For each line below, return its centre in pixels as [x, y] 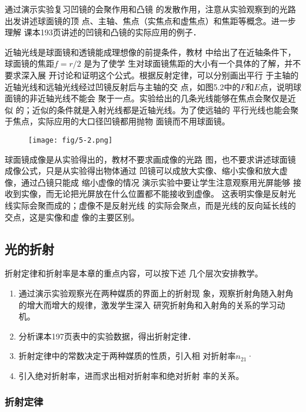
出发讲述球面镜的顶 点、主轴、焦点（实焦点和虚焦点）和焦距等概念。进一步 [150, 20]
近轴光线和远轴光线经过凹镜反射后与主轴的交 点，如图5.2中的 [123, 86]
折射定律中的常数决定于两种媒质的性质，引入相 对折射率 [127, 356]
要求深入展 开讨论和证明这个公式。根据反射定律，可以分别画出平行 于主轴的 [152, 75]
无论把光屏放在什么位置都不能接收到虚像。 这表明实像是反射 [171, 194]
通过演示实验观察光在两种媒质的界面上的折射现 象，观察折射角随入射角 [156, 293]
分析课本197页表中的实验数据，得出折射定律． [107, 336]
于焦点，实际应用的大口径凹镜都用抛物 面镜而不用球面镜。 [117, 121]
